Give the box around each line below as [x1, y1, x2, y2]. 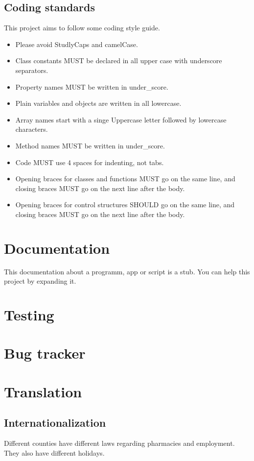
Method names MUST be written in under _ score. [15, 140, 165, 150]
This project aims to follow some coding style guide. [4, 23, 160, 33]
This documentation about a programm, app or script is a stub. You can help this [4, 266, 250, 276]
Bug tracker [4, 343, 86, 363]
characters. [15, 124, 48, 134]
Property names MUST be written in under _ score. [15, 81, 168, 92]
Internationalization [4, 415, 106, 430]
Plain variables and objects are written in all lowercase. [15, 98, 182, 108]
